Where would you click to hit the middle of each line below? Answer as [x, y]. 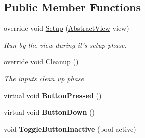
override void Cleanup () [41, 62]
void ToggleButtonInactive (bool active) [70, 129]
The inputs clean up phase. [45, 78]
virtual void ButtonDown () [49, 112]
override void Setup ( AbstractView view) [67, 28]
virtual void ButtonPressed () [53, 95]
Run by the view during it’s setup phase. [65, 45]
